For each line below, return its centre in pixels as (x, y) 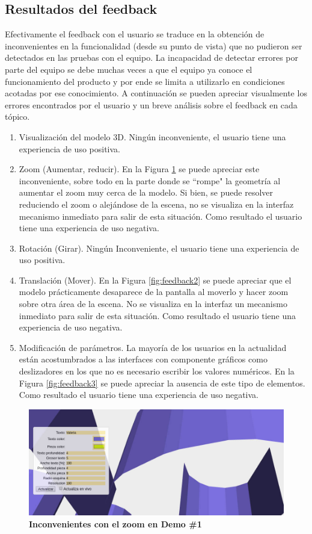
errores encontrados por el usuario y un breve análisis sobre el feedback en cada (151, 104)
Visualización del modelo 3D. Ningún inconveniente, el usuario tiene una (152, 136)
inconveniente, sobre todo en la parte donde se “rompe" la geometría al (150, 180)
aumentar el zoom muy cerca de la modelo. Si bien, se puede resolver (146, 192)
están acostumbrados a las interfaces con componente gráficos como (143, 359)
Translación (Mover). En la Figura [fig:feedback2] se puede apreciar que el (155, 280)
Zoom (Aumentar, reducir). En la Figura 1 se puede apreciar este (139, 169)
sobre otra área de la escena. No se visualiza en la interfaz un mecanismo (153, 304)
